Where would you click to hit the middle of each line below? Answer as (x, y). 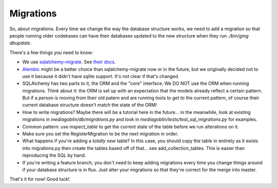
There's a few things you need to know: (51, 52)
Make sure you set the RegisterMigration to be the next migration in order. (100, 134)
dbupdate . (21, 43)
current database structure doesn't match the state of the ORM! (90, 105)
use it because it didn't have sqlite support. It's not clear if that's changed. (101, 76)
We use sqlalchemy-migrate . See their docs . (69, 62)
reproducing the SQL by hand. (54, 155)
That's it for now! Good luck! (39, 179)
